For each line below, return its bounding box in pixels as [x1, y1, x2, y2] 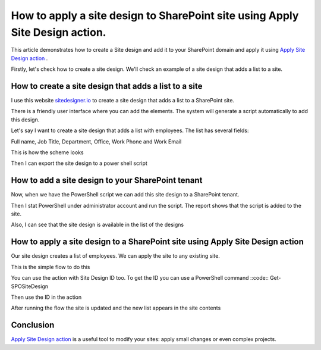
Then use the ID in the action [11, 293, 82, 301]
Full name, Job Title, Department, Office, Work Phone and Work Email [11, 137, 182, 145]
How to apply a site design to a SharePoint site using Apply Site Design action [11, 237, 304, 247]
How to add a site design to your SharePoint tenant [11, 176, 203, 186]
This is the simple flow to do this [11, 263, 90, 270]
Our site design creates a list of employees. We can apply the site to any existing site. [11, 252, 220, 260]
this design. [11, 116, 40, 123]
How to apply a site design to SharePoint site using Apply [11, 9, 299, 22]
